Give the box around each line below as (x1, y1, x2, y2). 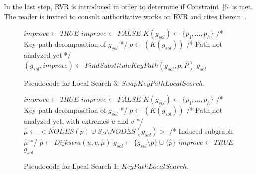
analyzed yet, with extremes (24, 116, 109, 126)
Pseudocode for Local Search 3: (24, 77, 119, 87)
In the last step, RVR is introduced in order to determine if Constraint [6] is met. (4, 1, 253, 11)
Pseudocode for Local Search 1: (24, 160, 119, 171)
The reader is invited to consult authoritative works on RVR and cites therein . (4, 11, 247, 21)
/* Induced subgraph (169, 125, 233, 136)
